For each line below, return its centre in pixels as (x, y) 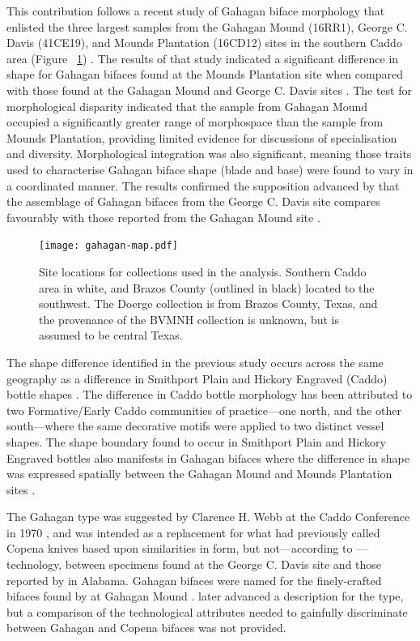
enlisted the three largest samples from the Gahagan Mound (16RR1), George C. (207, 26)
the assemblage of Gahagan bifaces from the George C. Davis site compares (193, 201)
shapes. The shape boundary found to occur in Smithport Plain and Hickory (196, 441)
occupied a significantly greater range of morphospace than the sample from (195, 122)
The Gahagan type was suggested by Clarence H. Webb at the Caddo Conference (208, 517)
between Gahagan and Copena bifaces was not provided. (146, 628)
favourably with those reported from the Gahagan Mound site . (163, 217)
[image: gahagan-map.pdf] (108, 246)
